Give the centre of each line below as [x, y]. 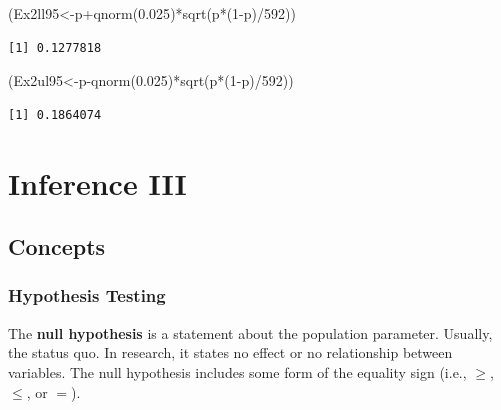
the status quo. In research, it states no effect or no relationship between [230, 352]
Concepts [57, 246]
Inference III [97, 182]
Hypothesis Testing [87, 295]
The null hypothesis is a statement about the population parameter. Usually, [250, 332]
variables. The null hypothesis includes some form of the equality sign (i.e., [237, 371]
